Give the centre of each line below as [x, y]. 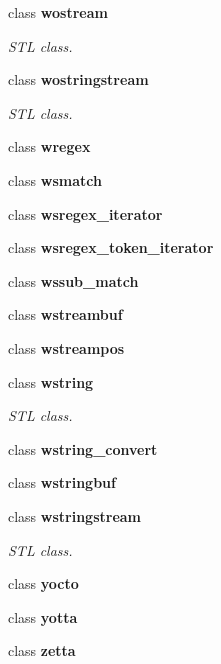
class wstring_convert [83, 448]
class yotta [43, 616]
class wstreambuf [65, 314]
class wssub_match [73, 280]
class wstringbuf [62, 482]
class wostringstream [78, 79]
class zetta [42, 650]
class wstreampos [66, 347]
